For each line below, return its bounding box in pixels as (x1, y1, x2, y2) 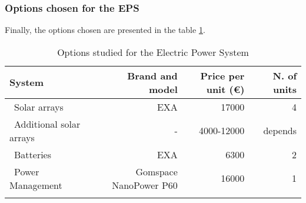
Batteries (14, 147, 52, 161)
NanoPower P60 (112, 178, 178, 192)
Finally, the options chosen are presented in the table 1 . (5, 24, 205, 36)
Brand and (127, 68, 178, 82)
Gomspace (135, 164, 178, 178)
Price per (200, 68, 245, 82)
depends (263, 124, 297, 138)
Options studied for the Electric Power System (57, 45, 249, 59)
